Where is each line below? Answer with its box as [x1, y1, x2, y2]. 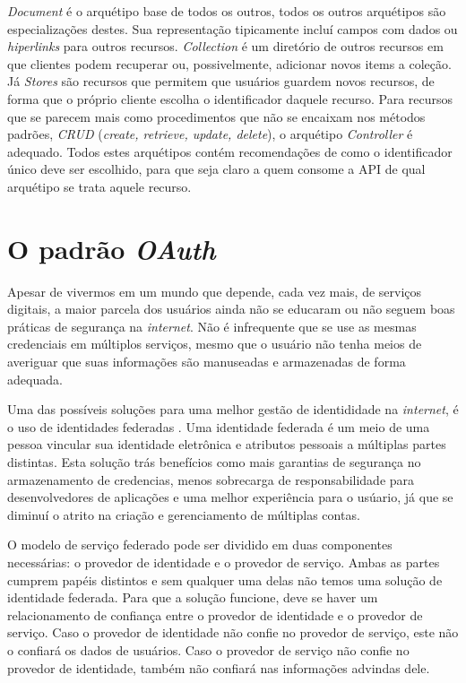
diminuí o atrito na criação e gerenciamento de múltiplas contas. [7, 505, 360, 523]
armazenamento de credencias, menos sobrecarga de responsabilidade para [7, 470, 415, 488]
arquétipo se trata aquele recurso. [7, 177, 192, 195]
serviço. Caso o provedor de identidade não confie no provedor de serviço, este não [7, 623, 459, 642]
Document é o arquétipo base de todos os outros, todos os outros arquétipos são [7, 2, 446, 20]
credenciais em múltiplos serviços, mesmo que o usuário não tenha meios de [7, 334, 422, 353]
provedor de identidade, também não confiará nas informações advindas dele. [7, 658, 430, 677]
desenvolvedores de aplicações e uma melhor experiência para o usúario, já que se [7, 488, 453, 506]
